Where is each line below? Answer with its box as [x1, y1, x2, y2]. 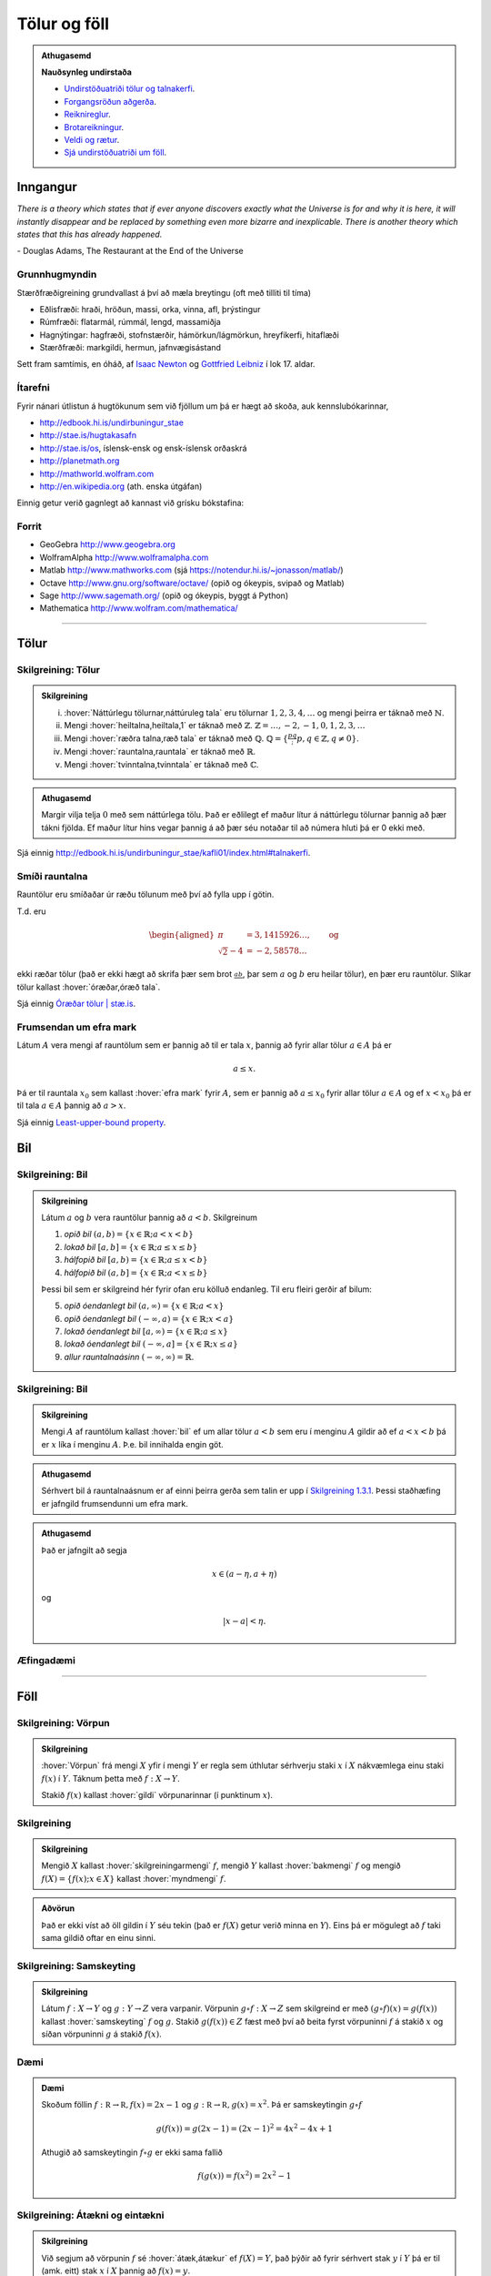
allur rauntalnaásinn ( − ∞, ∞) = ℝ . [64, 1351, 195, 1362]
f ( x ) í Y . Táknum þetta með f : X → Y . [41, 1773, 181, 1783]
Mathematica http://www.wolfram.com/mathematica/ [39, 603, 238, 614]
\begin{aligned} [148, 930, 215, 940]
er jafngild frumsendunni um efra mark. [41, 1498, 188, 1509]
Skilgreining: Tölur [16, 664, 100, 676]
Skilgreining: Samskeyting [16, 1959, 136, 1972]
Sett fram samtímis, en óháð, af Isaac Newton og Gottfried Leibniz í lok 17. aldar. [16, 359, 316, 370]
